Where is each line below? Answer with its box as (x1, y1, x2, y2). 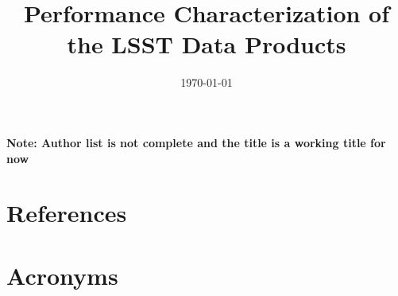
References (6, 197, 127, 229)
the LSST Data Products (67, 28, 346, 60)
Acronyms (6, 259, 118, 291)
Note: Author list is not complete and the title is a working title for (6, 134, 386, 150)
